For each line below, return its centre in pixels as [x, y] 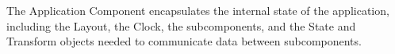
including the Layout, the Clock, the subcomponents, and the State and [181, 25]
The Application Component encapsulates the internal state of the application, [198, 10]
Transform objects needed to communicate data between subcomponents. [184, 41]
